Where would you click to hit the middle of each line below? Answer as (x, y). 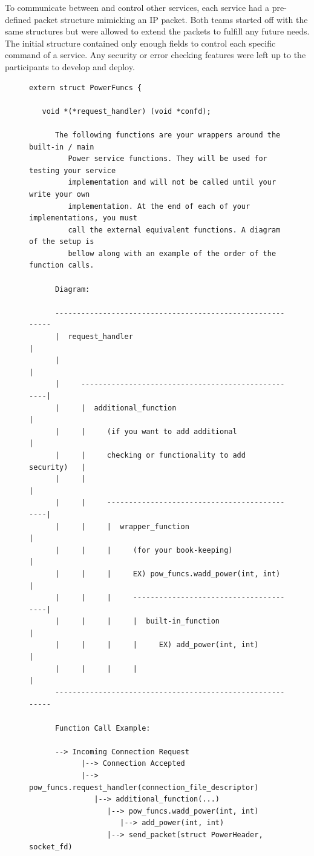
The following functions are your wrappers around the (168, 135)
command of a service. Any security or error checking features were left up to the (155, 55)
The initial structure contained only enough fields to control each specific (140, 43)
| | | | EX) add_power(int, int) (157, 645)
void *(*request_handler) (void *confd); (126, 111)
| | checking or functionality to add (150, 455)
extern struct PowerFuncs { (86, 87)
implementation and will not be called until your (172, 183)
